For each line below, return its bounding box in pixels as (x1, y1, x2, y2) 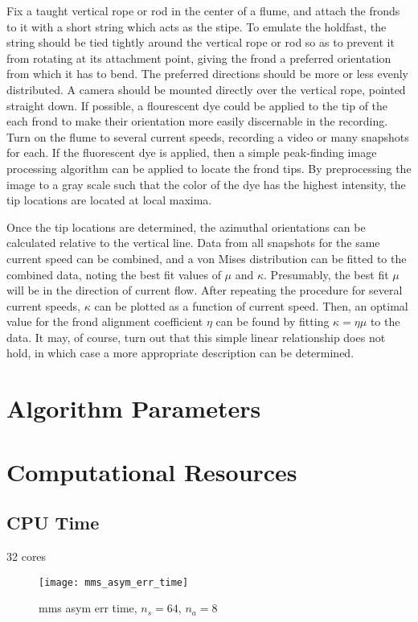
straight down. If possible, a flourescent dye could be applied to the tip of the (6, 97, 388, 113)
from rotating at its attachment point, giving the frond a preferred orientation (6, 49, 391, 66)
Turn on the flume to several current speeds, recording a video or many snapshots (6, 128, 409, 145)
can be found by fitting (215, 313, 330, 330)
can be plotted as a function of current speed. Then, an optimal (94, 297, 408, 314)
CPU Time (6, 510, 100, 535)
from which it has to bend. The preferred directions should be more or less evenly (6, 65, 408, 82)
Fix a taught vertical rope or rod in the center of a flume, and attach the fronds (6, 2, 400, 19)
